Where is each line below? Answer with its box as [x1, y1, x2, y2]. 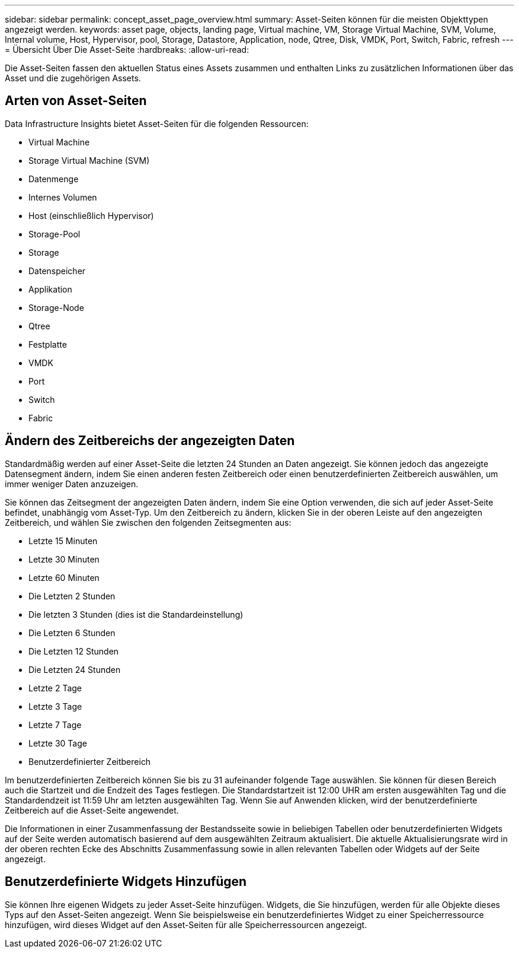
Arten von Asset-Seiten [5, 93, 147, 109]
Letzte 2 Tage [28, 682, 82, 693]
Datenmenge [28, 173, 79, 184]
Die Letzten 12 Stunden [28, 646, 119, 656]
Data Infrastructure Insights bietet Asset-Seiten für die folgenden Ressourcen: [5, 118, 309, 129]
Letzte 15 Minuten [28, 535, 98, 546]
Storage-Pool [28, 228, 81, 239]
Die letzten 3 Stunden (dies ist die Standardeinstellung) [28, 609, 244, 620]
